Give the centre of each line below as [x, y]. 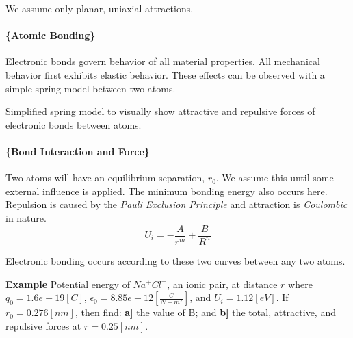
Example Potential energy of [68, 284]
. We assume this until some [275, 178]
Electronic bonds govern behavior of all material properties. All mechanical [163, 61]
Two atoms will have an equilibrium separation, [105, 178]
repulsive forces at [43, 325]
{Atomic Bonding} [51, 35]
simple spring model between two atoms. [91, 88]
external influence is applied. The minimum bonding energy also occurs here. [167, 191]
